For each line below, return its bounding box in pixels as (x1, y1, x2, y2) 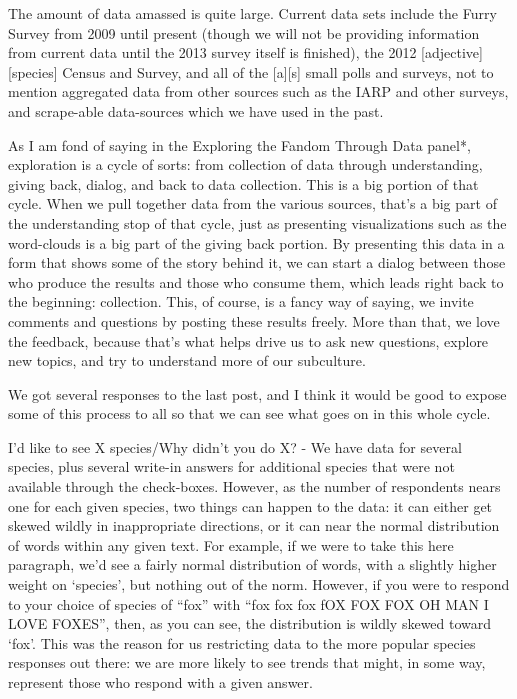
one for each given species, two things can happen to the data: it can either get (8, 495, 493, 516)
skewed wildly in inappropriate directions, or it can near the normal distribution (8, 515, 500, 536)
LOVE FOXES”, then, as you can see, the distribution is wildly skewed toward (8, 613, 492, 634)
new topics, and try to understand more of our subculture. (8, 350, 366, 371)
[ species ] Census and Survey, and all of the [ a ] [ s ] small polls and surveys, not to (8, 61, 494, 82)
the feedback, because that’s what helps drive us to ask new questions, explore (8, 330, 489, 351)
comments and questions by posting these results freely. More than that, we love (8, 310, 500, 331)
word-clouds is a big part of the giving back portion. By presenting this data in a (8, 232, 505, 253)
